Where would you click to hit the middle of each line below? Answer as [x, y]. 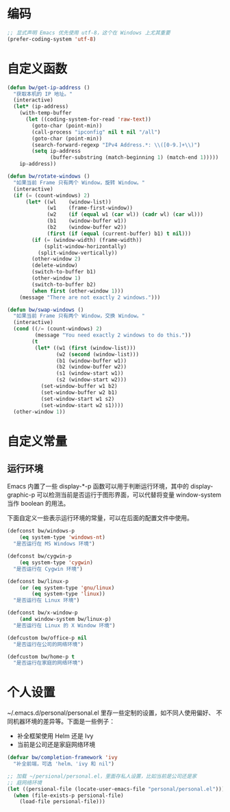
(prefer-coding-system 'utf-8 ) [52, 39]
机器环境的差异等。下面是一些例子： [64, 722]
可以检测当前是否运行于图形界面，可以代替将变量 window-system [129, 495]
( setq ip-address [56, 151]
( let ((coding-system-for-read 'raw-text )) [88, 119]
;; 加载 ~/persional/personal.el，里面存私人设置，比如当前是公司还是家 [102, 776]
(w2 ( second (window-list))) [97, 354]
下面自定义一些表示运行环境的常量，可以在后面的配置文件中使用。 [100, 518]
